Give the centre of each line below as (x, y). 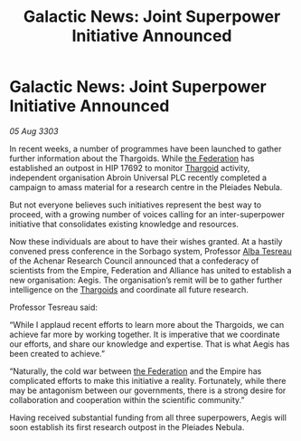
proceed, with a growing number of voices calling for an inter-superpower (147, 214)
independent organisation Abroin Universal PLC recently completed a (138, 177)
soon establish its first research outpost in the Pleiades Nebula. (127, 427)
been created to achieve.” (57, 353)
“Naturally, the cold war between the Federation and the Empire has (136, 371)
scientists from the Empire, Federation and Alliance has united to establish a (150, 270)
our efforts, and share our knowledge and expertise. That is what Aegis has (150, 344)
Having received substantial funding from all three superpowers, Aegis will (148, 417)
